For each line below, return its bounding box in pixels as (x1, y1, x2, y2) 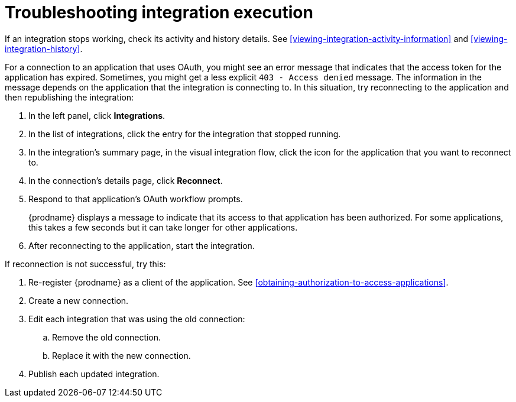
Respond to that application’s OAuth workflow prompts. (28, 193, 243, 204)
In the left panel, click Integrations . (28, 110, 165, 121)
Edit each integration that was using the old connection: (28, 313, 245, 324)
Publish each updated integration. (28, 368, 160, 379)
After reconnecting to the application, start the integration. (28, 240, 255, 251)
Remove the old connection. (52, 332, 161, 342)
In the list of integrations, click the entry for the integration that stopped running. (28, 128, 341, 139)
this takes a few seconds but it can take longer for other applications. (28, 222, 298, 232)
